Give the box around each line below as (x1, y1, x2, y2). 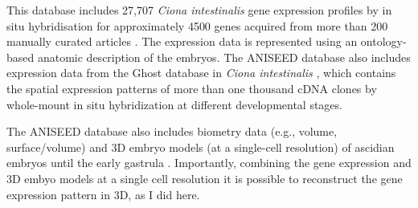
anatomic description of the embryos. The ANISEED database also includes (37, 48, 411, 65)
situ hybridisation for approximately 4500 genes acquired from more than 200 (6, 17, 388, 34)
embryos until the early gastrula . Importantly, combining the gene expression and (6, 154, 412, 171)
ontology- (360, 33, 407, 50)
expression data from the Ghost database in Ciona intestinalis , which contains (6, 64, 396, 81)
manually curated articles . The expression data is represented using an (6, 33, 358, 50)
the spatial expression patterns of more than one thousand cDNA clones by (6, 80, 377, 96)
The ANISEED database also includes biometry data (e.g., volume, (6, 123, 338, 140)
